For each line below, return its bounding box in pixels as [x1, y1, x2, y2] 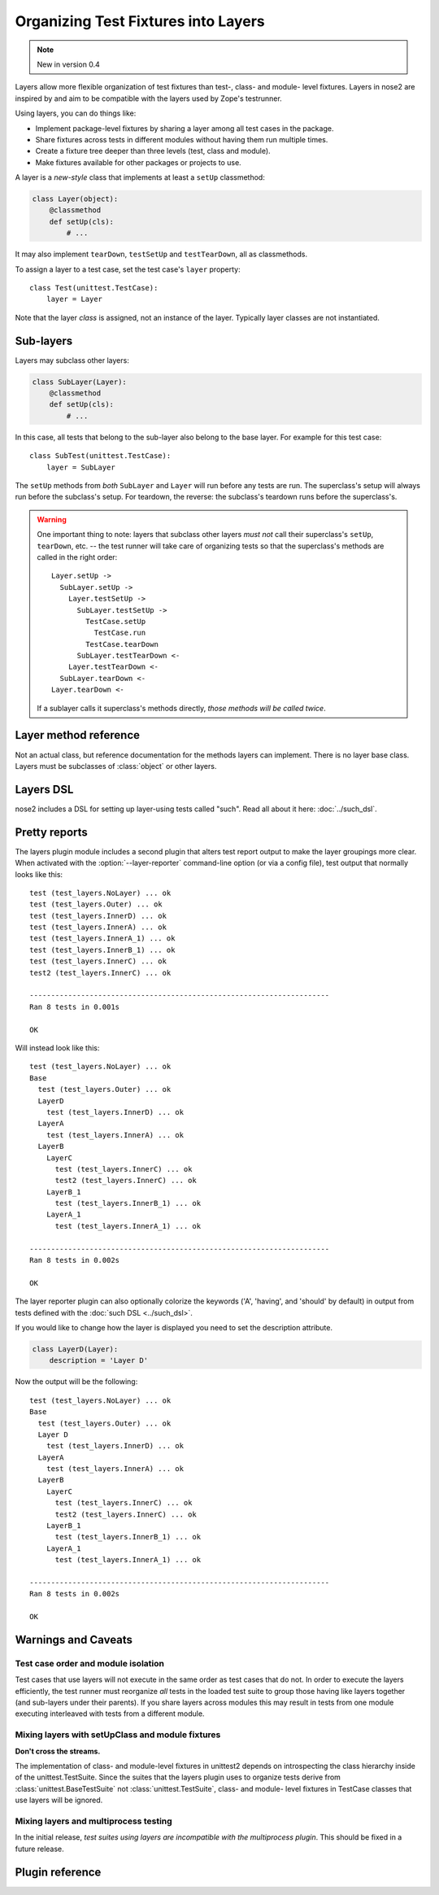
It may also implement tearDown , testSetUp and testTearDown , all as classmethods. [15, 249, 308, 260]
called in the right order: [37, 552, 118, 561]
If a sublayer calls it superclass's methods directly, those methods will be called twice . [37, 703, 326, 713]
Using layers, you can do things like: [15, 108, 137, 118]
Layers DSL [15, 782, 74, 797]
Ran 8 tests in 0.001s [29, 1002, 120, 1011]
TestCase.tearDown [85, 640, 159, 648]
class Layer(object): [32, 194, 119, 203]
